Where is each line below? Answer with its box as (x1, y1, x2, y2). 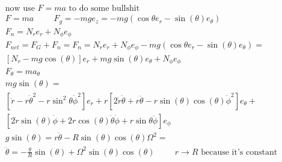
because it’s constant (201, 148, 278, 157)
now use (5, 4, 35, 13)
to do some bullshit (69, 4, 140, 13)
